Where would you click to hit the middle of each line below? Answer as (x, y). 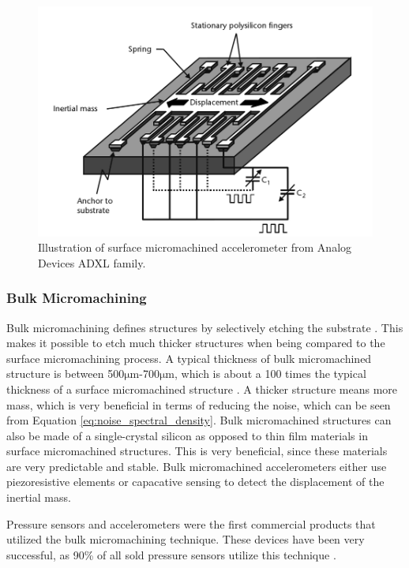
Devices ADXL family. (92, 262)
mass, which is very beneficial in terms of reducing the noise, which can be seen (199, 404)
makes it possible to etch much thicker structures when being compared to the (196, 343)
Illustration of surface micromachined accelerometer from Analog (195, 247)
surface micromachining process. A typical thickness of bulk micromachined (189, 358)
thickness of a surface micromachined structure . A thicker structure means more (202, 389)
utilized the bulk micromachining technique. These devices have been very (186, 539)
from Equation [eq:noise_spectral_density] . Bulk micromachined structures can (199, 420)
